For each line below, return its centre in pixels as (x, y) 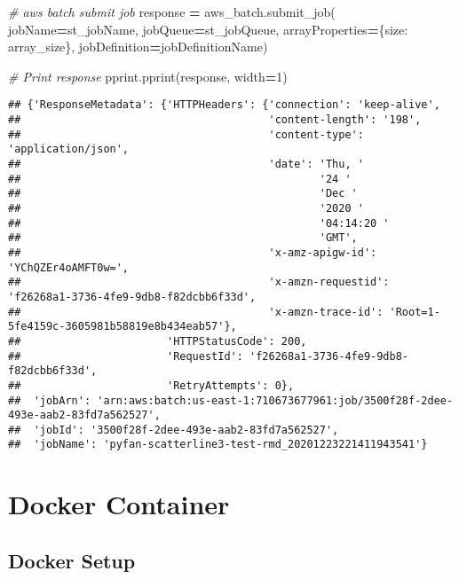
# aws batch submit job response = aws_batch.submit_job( (172, 12)
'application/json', (69, 149)
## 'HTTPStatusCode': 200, (158, 341)
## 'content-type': (186, 134)
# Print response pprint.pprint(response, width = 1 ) (148, 76)
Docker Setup (72, 560)
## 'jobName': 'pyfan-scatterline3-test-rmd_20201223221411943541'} (218, 445)
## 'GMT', (183, 238)
